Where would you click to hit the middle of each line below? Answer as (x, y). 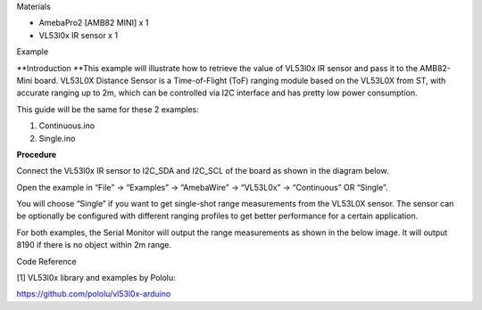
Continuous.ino (67, 126)
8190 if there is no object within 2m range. (94, 245)
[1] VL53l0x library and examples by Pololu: (96, 278)
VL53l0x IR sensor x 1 (79, 35)
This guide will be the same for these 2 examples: (108, 109)
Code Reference (46, 261)
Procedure (37, 154)
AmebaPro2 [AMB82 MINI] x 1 (94, 23)
